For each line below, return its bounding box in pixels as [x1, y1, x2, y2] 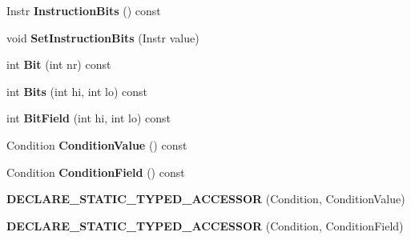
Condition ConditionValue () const [6, 136, 187, 153]
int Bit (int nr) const [6, 56, 111, 73]
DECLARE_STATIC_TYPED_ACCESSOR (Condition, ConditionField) [6, 217, 404, 234]
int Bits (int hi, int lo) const [6, 82, 148, 99]
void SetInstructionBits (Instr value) [6, 29, 199, 46]
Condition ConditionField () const [6, 163, 185, 180]
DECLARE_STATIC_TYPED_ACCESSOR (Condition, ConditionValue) [6, 190, 405, 207]
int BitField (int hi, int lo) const [6, 110, 171, 126]
